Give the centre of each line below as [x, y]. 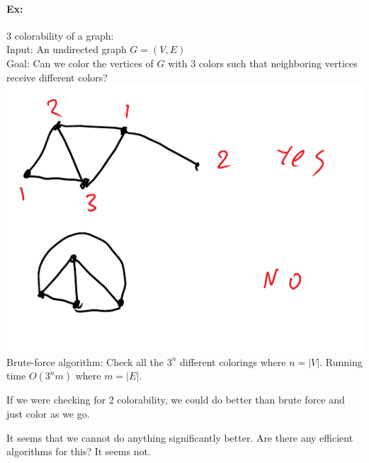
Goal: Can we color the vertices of [80, 63]
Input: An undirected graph [67, 49]
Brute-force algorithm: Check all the [85, 361]
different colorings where [233, 361]
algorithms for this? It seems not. [79, 451]
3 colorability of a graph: [60, 35]
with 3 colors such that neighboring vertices [263, 63]
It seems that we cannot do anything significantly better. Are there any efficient [180, 437]
